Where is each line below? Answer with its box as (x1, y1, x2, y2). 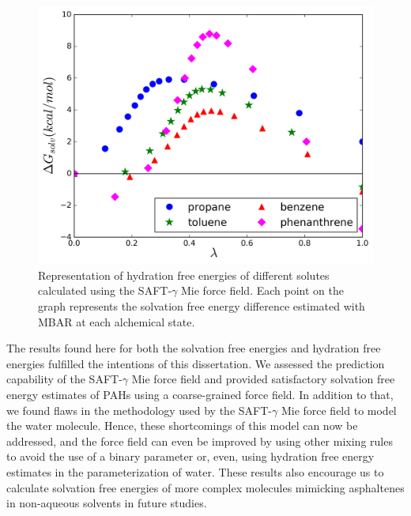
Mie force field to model (281, 401, 397, 418)
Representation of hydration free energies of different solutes (38, 266, 330, 283)
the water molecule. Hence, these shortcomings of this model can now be (6, 417, 358, 434)
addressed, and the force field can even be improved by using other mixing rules (6, 432, 393, 449)
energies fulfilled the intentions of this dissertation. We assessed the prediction (6, 355, 385, 371)
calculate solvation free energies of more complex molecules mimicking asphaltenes (6, 479, 405, 495)
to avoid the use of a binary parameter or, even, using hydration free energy (6, 448, 375, 465)
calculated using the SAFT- (38, 282, 172, 299)
